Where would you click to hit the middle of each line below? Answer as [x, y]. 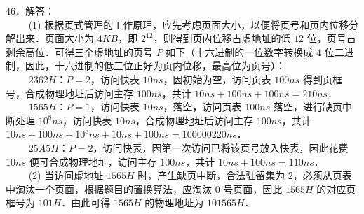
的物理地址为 [174, 202]
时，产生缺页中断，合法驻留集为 [211, 175]
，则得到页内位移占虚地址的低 [222, 38]
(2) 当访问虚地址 [66, 175]
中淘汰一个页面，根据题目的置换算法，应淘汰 [109, 188]
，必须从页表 [322, 175]
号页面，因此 [253, 188]
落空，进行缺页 [308, 107]
